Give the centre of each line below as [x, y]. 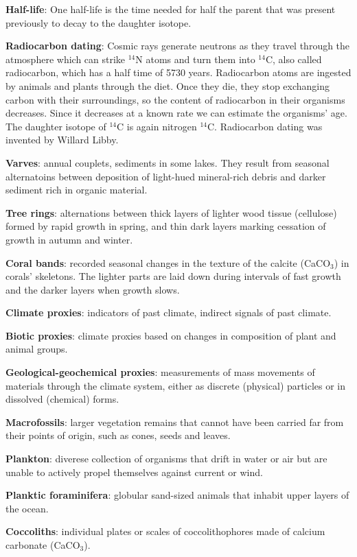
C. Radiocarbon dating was [265, 126]
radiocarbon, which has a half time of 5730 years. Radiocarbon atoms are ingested [178, 72]
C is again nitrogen [157, 126]
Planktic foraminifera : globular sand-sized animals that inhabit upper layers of [177, 495]
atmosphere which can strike [66, 59]
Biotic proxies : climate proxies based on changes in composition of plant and [171, 335]
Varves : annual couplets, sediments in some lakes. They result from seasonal [168, 162]
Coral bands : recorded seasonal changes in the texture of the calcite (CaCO [168, 262]
